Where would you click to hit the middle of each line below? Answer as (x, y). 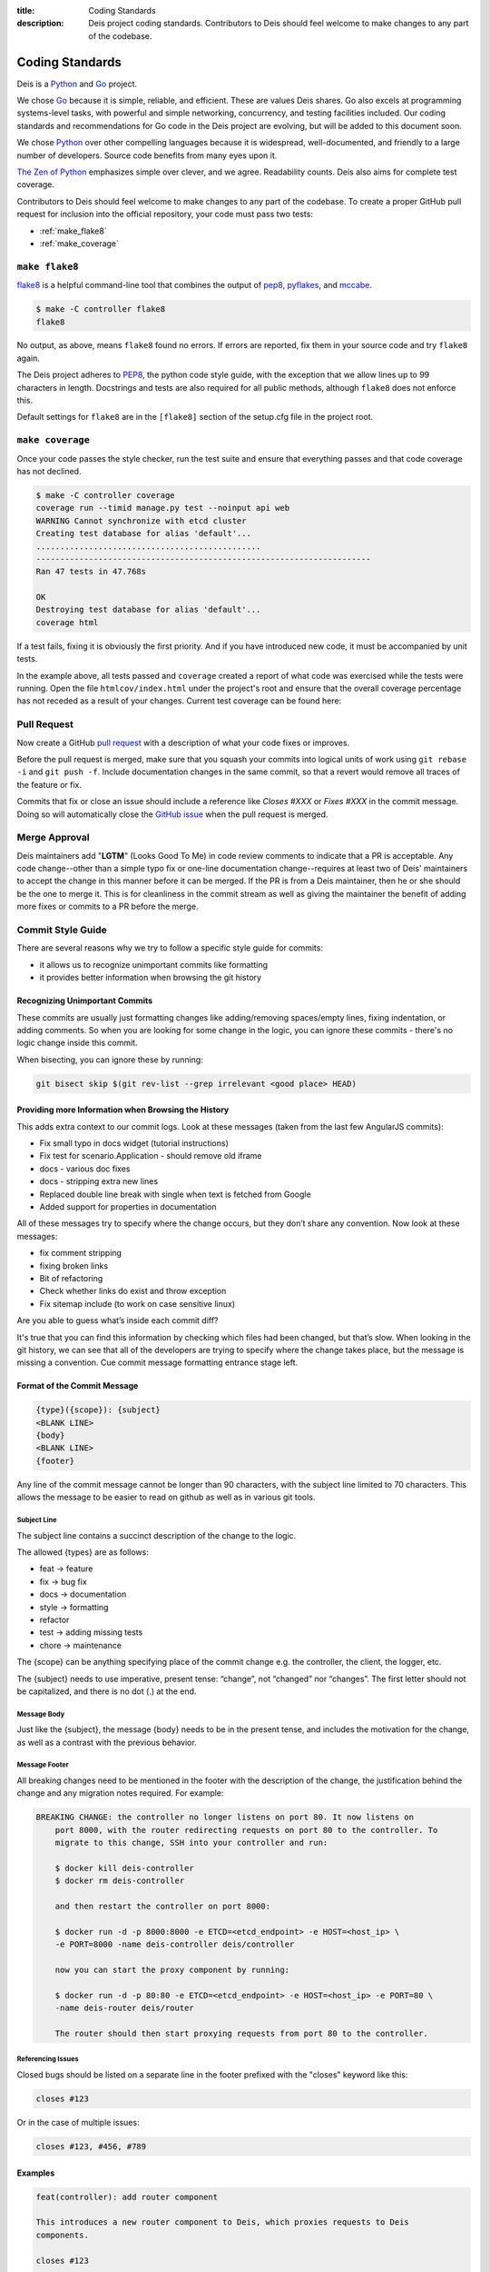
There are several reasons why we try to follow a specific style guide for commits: (170, 948)
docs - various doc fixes (85, 1169)
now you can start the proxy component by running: (172, 1970)
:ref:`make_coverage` (79, 243)
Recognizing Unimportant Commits (85, 1001)
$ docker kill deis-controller (124, 1868)
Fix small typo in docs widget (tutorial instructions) (134, 1143)
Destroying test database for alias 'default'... (148, 610)
